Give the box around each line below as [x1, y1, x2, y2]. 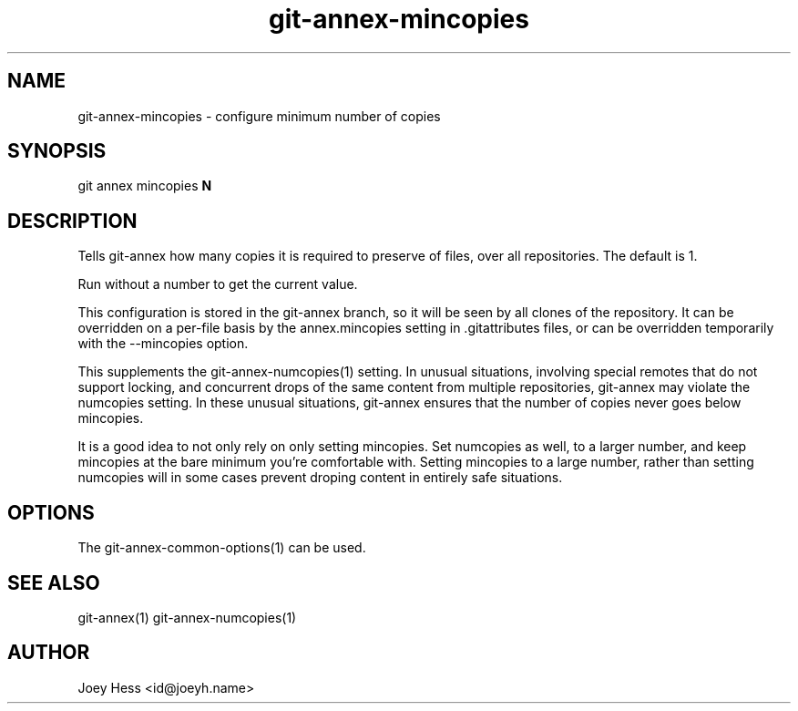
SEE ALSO [7, 571, 100, 594]
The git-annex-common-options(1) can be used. [77, 540, 366, 556]
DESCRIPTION [7, 209, 138, 232]
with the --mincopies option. [77, 335, 249, 352]
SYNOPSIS [7, 139, 107, 163]
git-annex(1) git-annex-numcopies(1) [77, 609, 297, 625]
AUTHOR [7, 641, 90, 665]
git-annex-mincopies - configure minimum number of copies [77, 108, 441, 124]
